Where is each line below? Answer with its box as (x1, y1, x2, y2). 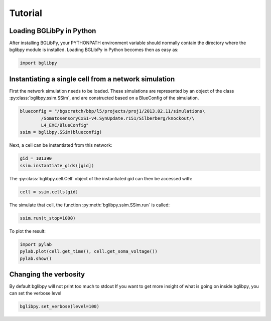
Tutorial (9, 8, 43, 19)
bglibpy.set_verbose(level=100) (20, 303, 100, 309)
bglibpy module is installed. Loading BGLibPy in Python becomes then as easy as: (9, 47, 179, 53)
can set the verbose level (9, 290, 62, 296)
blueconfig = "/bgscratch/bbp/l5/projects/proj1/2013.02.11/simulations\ (20, 108, 205, 114)
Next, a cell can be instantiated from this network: (9, 142, 112, 148)
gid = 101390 (20, 156, 52, 161)
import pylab (20, 241, 52, 247)
